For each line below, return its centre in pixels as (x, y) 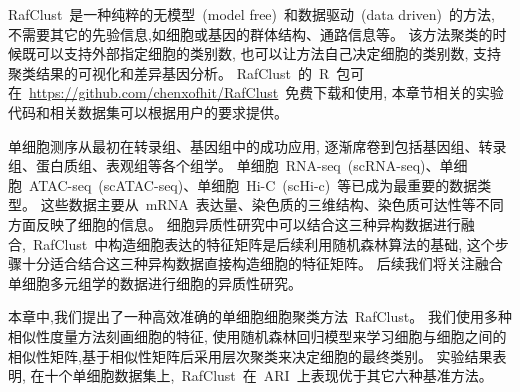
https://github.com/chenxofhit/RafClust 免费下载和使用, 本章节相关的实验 (266, 92)
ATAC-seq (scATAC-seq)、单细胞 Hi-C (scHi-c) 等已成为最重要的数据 (253, 184)
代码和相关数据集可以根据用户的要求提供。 (148, 111)
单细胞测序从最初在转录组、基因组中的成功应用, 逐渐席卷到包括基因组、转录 (257, 145)
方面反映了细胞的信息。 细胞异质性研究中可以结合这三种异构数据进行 (234, 223)
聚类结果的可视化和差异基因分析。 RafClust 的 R (169, 72)
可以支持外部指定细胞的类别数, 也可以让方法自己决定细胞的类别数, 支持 (268, 53)
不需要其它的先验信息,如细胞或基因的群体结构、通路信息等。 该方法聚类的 (250, 33)
